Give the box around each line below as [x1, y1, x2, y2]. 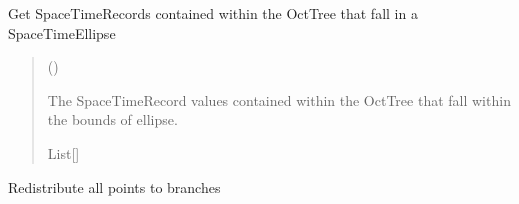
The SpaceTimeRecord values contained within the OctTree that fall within [47, 89, 511, 110]
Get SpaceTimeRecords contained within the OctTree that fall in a [8, 3, 418, 23]
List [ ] [47, 142, 80, 163]
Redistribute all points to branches [8, 176, 221, 197]
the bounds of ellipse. [47, 109, 178, 130]
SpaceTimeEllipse [8, 22, 116, 43]
